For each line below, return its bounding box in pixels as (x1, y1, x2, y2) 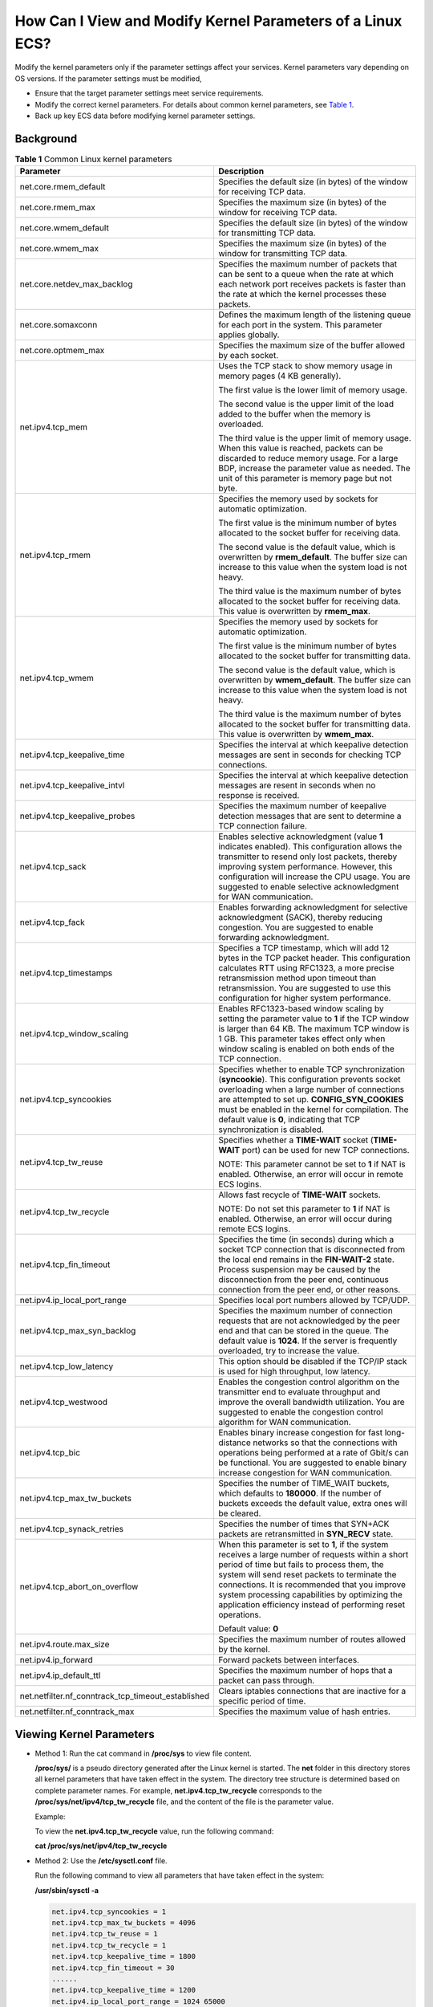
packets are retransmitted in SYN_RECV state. (217, 1529, 394, 1540)
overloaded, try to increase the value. (217, 1345, 360, 1357)
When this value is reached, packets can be (217, 442, 384, 454)
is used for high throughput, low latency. (217, 1366, 370, 1377)
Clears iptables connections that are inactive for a (217, 1686, 407, 1697)
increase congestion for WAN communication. (217, 1468, 392, 1479)
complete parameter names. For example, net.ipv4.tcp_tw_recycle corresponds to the (34, 1785, 322, 1795)
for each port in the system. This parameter (217, 320, 382, 331)
